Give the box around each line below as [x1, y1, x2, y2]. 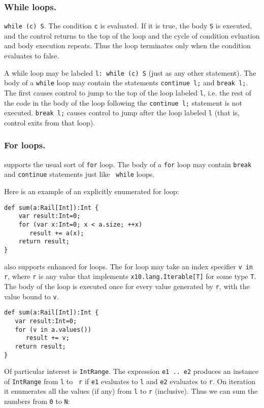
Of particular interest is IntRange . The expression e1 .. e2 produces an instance [4, 366, 259, 376]
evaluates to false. [4, 50, 59, 61]
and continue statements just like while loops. [4, 169, 155, 179]
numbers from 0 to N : [4, 396, 70, 406]
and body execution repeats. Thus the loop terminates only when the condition [4, 40, 251, 51]
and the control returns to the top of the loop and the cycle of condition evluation [4, 30, 260, 41]
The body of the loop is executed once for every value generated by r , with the [4, 280, 250, 291]
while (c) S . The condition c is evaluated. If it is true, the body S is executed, [4, 20, 252, 31]
